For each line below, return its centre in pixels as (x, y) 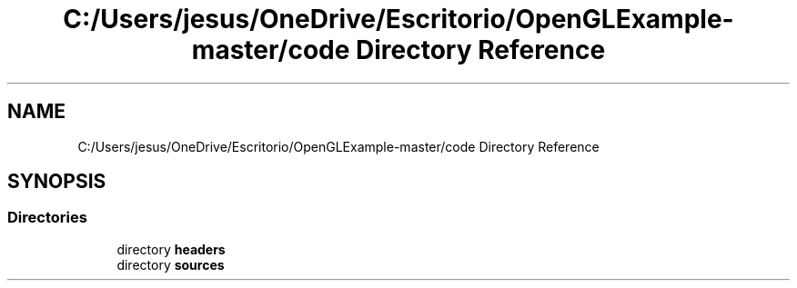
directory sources (171, 264)
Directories (47, 218)
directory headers (171, 249)
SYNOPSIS (57, 182)
